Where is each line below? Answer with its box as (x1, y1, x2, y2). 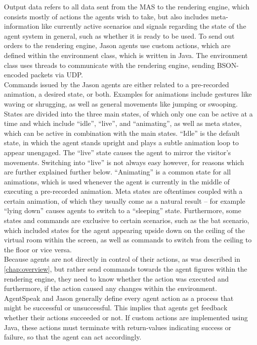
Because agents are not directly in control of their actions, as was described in (4, 254, 240, 264)
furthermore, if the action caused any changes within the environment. (4, 283, 217, 293)
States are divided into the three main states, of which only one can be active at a (4, 108, 253, 118)
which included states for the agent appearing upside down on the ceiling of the (4, 225, 245, 235)
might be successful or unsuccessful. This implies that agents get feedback (4, 302, 227, 313)
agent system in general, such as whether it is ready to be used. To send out (4, 30, 235, 41)
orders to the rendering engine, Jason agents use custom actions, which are (4, 40, 231, 51)
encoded (4, 69, 29, 80)
